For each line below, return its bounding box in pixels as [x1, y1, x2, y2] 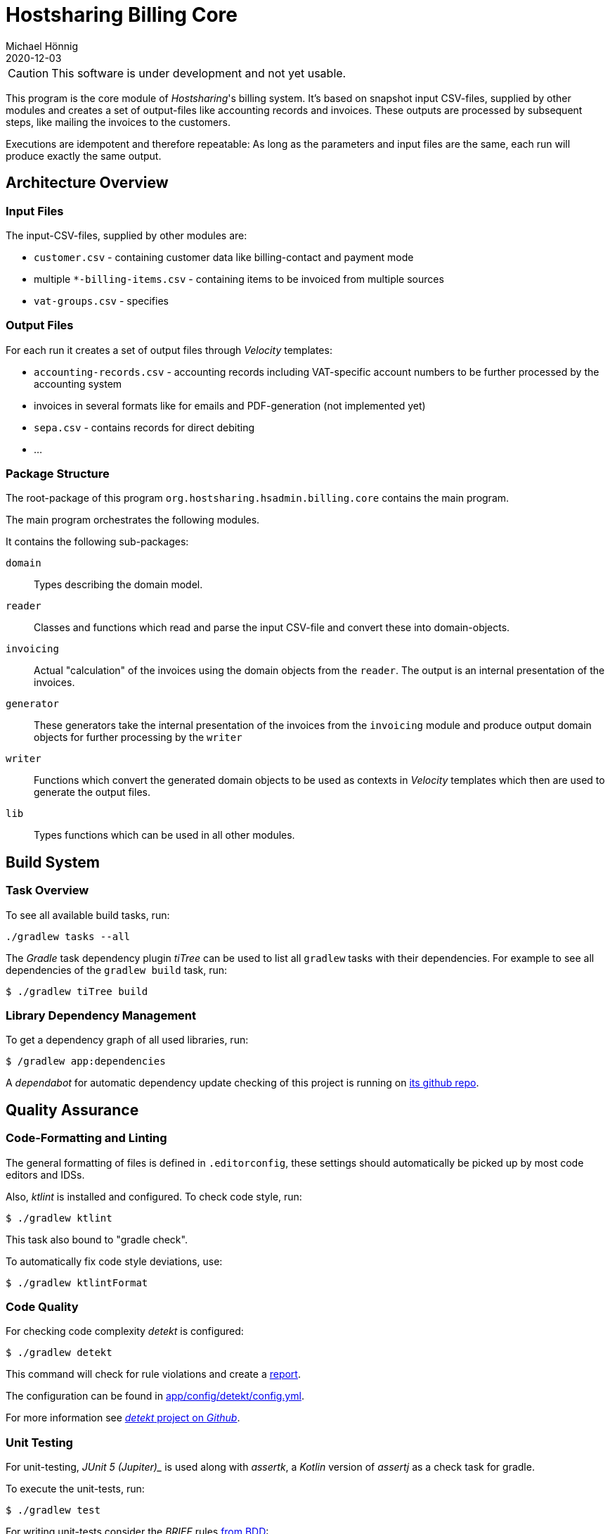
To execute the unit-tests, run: [6, 1483, 145, 1495]
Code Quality [6, 1300, 79, 1314]
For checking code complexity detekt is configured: [6, 1325, 244, 1338]
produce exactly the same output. [6, 149, 162, 162]
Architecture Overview [6, 174, 169, 192]
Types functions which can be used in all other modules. [34, 829, 295, 842]
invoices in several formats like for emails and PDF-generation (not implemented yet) [34, 399, 426, 412]
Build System [6, 853, 100, 871]
